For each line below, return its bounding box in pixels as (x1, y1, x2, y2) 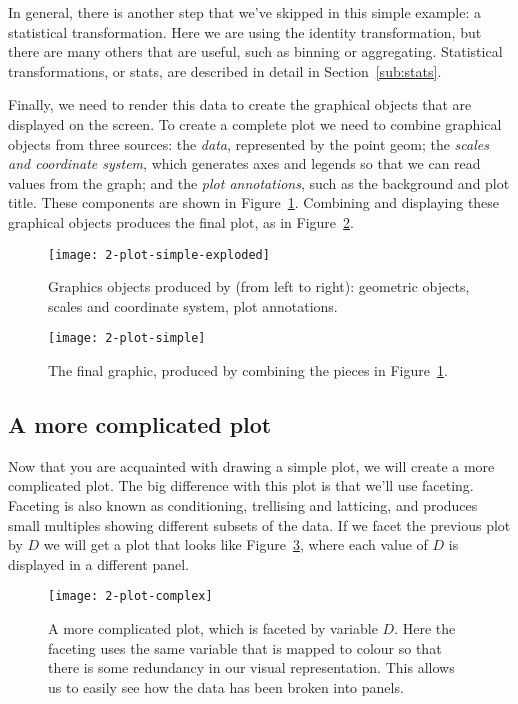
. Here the (394, 618, 456, 639)
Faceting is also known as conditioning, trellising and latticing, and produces (8, 495, 478, 516)
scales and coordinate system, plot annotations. (48, 295, 338, 316)
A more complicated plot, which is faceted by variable (48, 618, 378, 639)
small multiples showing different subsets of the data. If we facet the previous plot (8, 514, 511, 535)
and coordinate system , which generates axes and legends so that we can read (8, 153, 481, 174)
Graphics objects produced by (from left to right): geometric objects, (48, 276, 470, 297)
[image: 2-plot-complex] (48, 589, 213, 604)
